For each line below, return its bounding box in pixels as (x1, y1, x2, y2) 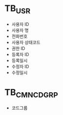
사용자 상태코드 (11, 39, 41, 45)
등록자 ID (11, 51, 30, 57)
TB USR (4, 3, 31, 15)
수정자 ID (11, 63, 30, 69)
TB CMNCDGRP (4, 86, 59, 100)
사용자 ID (11, 21, 30, 27)
